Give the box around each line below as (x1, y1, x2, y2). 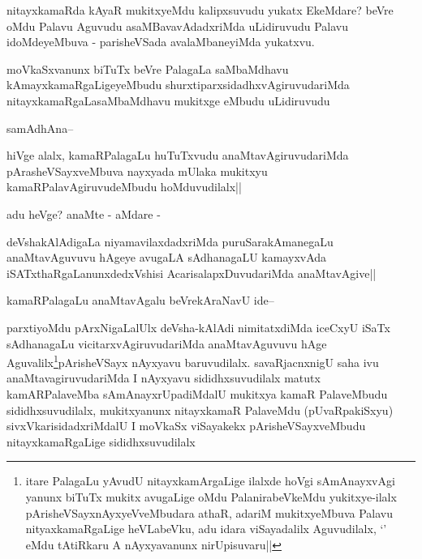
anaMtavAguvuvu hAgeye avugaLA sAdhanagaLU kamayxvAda (6, 249, 327, 266)
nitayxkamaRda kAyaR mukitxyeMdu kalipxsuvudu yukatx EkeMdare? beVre (6, 2, 394, 18)
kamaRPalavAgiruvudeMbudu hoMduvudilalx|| (6, 178, 242, 195)
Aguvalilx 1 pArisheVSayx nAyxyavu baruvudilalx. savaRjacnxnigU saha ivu (6, 352, 379, 370)
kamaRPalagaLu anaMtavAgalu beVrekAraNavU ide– (6, 292, 274, 309)
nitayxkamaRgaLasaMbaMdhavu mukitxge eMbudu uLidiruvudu (6, 92, 330, 109)
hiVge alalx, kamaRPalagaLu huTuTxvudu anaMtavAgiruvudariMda (6, 147, 349, 164)
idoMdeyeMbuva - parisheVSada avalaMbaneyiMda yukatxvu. (6, 33, 315, 50)
